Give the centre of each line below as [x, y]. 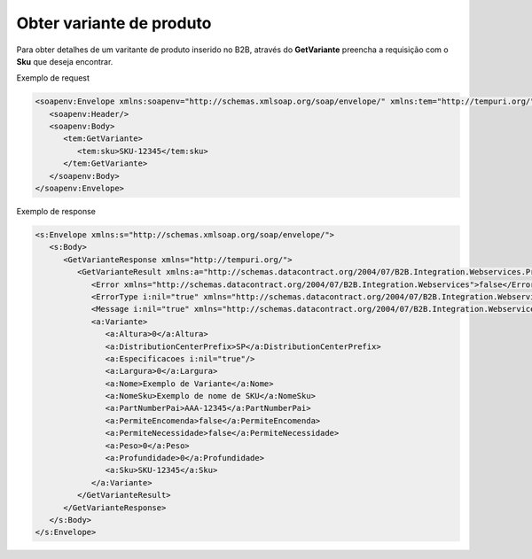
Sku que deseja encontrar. [65, 61]
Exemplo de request [53, 78]
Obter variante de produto [114, 23]
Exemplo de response [56, 212]
